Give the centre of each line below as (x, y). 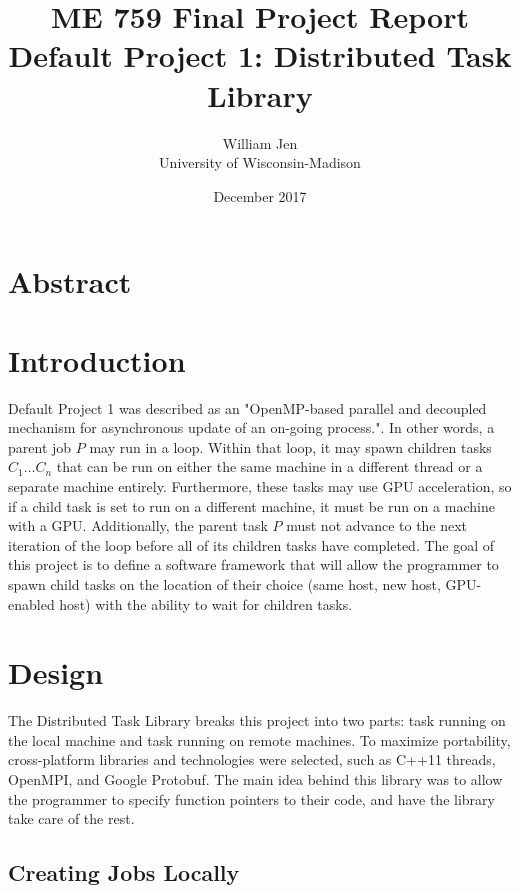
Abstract (70, 281)
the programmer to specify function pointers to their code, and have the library (251, 798)
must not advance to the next (377, 525)
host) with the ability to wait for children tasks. (206, 603)
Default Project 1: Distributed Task (260, 55)
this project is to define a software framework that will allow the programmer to (253, 564)
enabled (31, 603)
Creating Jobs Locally (124, 872)
